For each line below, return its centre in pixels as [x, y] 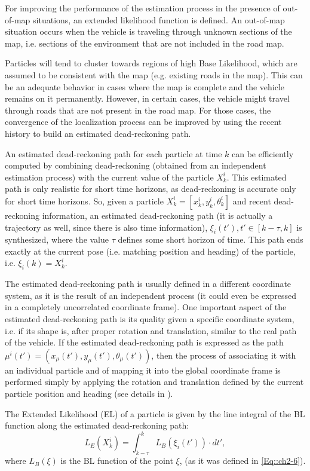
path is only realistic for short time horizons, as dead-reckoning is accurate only [151, 189]
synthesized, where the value [57, 239]
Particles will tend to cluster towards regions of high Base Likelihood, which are [151, 63]
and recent [252, 201]
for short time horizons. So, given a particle [84, 201]
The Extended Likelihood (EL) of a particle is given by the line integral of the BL [155, 413]
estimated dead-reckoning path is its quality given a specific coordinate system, [150, 319]
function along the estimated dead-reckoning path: [97, 425]
